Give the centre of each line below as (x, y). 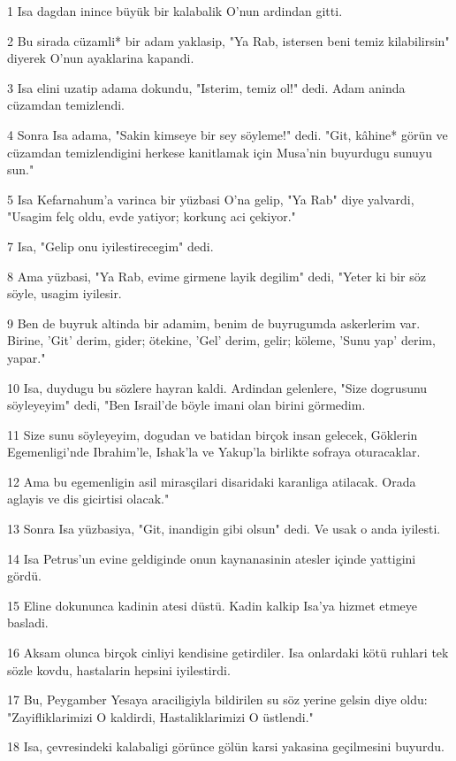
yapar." (27, 357)
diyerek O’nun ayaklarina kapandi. (101, 58)
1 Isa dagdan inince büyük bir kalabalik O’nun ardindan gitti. (175, 11)
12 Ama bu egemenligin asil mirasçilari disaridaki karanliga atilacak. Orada (212, 481)
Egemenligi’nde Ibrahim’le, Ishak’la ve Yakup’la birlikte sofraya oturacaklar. (214, 452)
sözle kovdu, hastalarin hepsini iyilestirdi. (119, 669)
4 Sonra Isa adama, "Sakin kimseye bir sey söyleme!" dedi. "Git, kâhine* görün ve (228, 134)
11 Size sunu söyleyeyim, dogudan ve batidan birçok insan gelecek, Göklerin (213, 434)
